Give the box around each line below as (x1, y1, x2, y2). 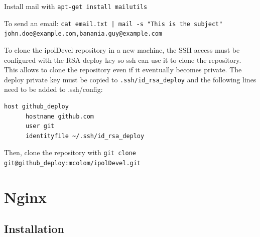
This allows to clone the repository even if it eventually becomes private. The (4, 64, 242, 75)
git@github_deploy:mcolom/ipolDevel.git (4, 160, 141, 167)
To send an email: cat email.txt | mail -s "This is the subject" (4, 18, 223, 28)
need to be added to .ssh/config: (4, 84, 103, 94)
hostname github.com (25, 112, 94, 120)
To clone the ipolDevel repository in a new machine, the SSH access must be (4, 44, 240, 55)
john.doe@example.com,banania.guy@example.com (4, 30, 162, 38)
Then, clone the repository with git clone (4, 147, 136, 158)
